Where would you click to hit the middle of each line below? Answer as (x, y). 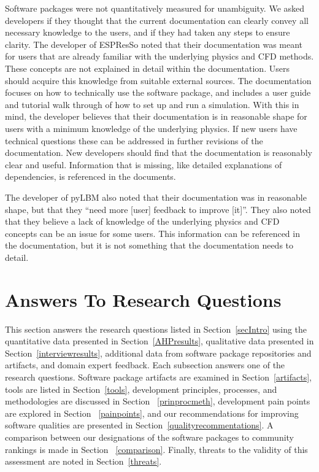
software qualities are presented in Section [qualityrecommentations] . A (139, 425)
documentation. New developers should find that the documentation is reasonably (159, 153)
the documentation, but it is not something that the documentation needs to (149, 245)
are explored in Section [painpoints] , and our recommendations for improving (152, 413)
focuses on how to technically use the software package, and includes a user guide (158, 92)
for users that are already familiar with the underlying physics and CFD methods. (159, 56)
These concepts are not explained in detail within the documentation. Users (147, 68)
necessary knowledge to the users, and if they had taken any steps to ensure (148, 32)
